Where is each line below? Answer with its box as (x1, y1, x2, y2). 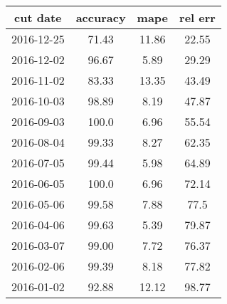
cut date (14, 9, 62, 26)
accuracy (75, 9, 126, 26)
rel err (179, 9, 216, 26)
